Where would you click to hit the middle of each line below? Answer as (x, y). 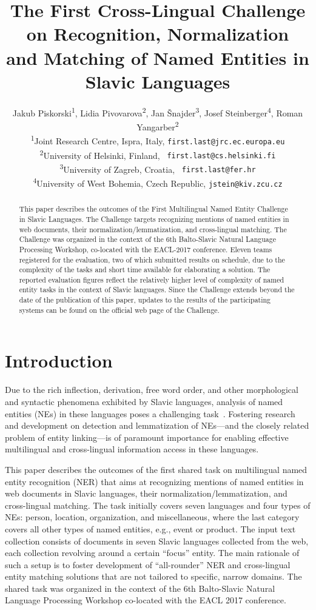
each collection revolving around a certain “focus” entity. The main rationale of (152, 553)
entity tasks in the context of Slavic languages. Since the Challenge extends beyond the (157, 290)
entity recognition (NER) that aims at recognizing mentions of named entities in (154, 481)
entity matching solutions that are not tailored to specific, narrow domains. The (153, 576)
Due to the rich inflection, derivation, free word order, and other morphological (152, 390)
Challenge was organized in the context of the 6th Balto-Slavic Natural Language (148, 239)
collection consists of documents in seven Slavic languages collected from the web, (157, 541)
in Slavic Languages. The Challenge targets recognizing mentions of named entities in (154, 219)
